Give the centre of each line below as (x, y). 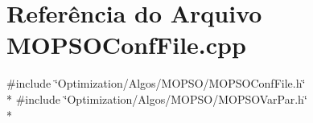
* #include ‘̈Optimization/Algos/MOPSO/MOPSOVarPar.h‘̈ (157, 98)
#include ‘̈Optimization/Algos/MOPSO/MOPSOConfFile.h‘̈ (156, 83)
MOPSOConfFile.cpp (126, 45)
